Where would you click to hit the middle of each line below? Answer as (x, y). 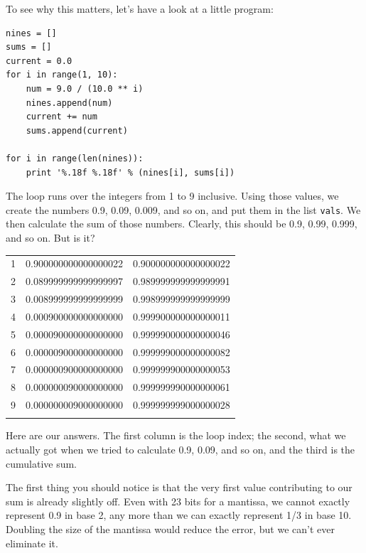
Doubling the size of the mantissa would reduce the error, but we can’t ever (170, 528)
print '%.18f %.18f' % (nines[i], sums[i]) (130, 172)
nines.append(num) (69, 103)
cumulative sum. (42, 463)
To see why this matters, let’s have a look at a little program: (140, 9)
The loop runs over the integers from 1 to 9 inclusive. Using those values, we (172, 196)
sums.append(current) (77, 130)
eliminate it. (32, 543)
